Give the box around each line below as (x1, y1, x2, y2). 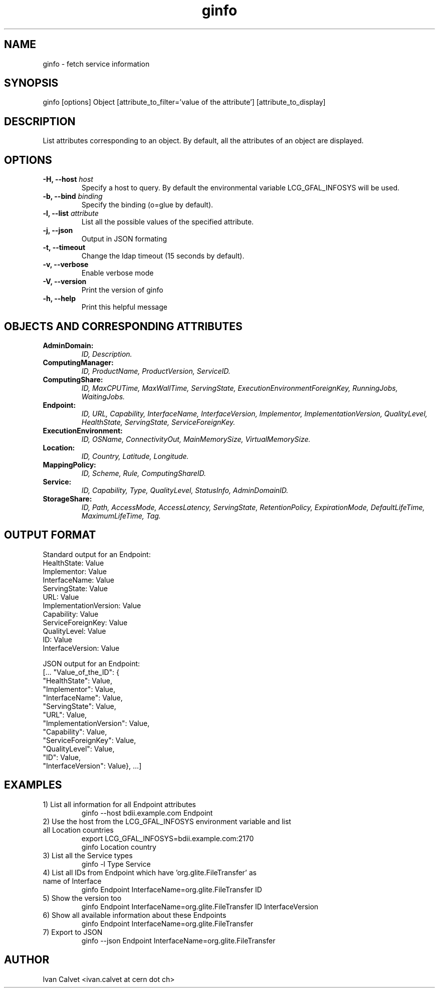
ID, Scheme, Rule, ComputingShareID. (81, 468, 206, 477)
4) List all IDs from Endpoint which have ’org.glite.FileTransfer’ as (43, 868, 257, 877)
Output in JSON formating (81, 234, 167, 243)
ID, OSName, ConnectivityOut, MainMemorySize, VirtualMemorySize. (81, 434, 311, 443)
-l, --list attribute (43, 209, 99, 218)
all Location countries (43, 825, 114, 834)
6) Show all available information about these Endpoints (43, 910, 227, 919)
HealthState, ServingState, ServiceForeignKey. (81, 417, 236, 426)
